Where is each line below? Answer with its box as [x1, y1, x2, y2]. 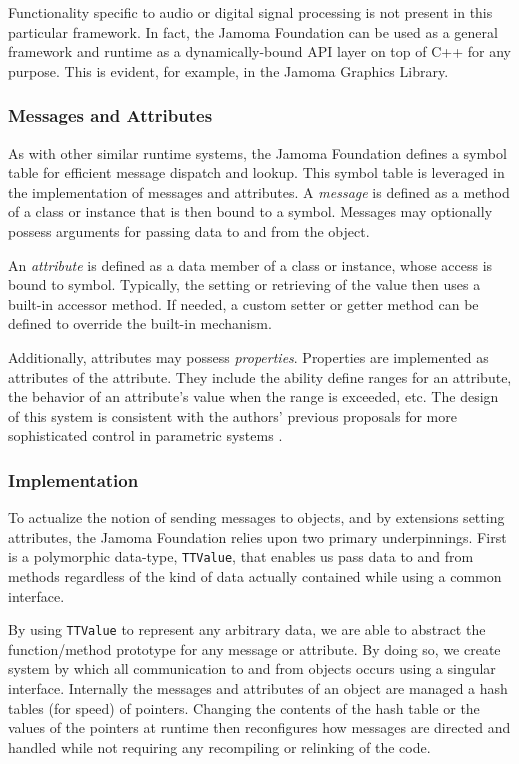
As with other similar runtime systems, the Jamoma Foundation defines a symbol [8, 142, 507, 163]
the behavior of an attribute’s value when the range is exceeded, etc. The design [8, 386, 499, 407]
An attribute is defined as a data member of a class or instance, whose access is [8, 254, 493, 275]
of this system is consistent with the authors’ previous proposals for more [8, 405, 457, 426]
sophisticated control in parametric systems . [8, 425, 283, 446]
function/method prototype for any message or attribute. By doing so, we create [8, 638, 501, 659]
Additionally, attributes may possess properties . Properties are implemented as [8, 346, 489, 367]
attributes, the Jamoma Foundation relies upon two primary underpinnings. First [8, 526, 507, 547]
